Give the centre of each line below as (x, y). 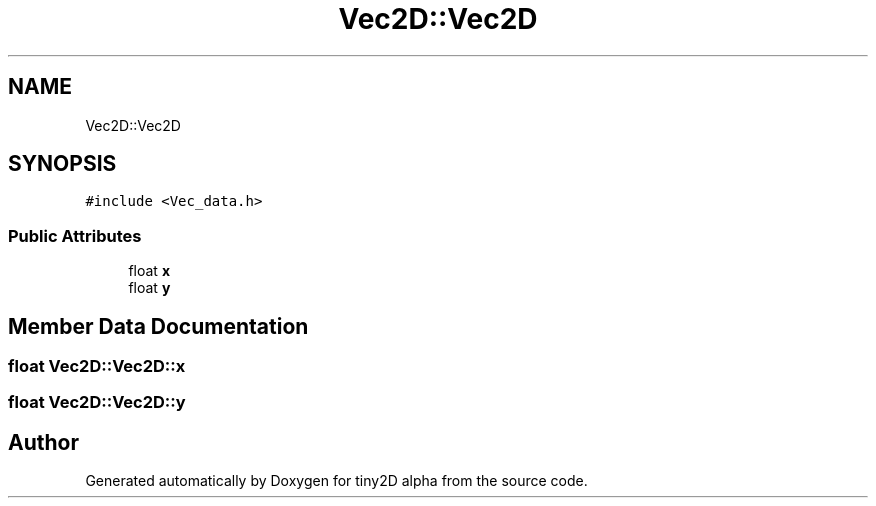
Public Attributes (75, 235)
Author (43, 442)
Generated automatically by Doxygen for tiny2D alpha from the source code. (336, 481)
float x (149, 271)
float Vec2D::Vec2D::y (97, 402)
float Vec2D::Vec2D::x (97, 366)
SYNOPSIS (62, 164)
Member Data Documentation (158, 326)
